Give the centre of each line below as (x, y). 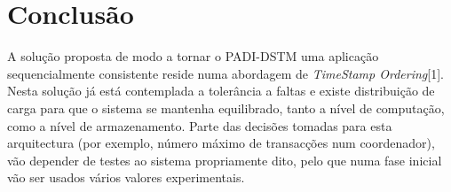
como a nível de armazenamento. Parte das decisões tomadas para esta (200, 125)
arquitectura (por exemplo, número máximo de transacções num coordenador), (221, 143)
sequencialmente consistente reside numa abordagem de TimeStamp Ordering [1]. (225, 73)
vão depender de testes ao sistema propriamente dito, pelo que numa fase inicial (225, 160)
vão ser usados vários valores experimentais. (126, 177)
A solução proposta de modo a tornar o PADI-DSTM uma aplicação (193, 56)
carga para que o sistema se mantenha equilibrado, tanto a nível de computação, (226, 108)
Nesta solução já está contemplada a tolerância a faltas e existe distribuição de (221, 91)
